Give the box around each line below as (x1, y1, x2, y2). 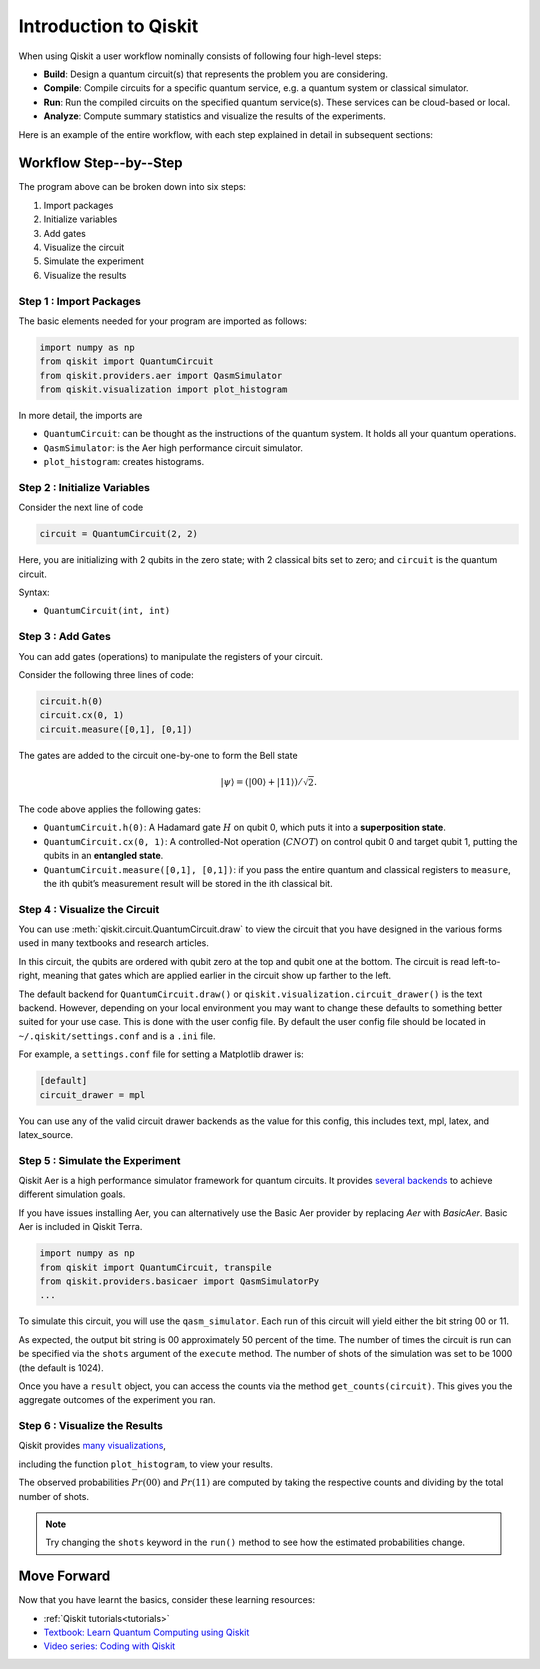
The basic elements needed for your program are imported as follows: (18, 315, 307, 327)
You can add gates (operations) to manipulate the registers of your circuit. (18, 650, 324, 662)
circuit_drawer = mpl (39, 1089, 146, 1100)
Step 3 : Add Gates (18, 630, 112, 644)
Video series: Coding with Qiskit (43, 1640, 176, 1652)
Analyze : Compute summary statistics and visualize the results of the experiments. (43, 110, 386, 122)
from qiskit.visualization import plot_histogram (39, 384, 288, 395)
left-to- (471, 955, 501, 967)
